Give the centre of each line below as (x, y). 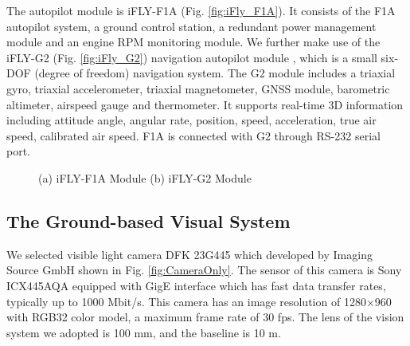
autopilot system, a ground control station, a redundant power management (191, 26)
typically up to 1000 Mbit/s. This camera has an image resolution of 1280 (186, 301)
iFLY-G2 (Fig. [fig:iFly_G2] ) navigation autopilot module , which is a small (192, 57)
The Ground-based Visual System (148, 220)
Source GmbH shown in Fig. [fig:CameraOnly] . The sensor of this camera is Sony (204, 270)
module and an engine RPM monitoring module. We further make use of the (193, 42)
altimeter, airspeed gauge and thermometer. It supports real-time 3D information (205, 104)
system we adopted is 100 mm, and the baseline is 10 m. (144, 332)
